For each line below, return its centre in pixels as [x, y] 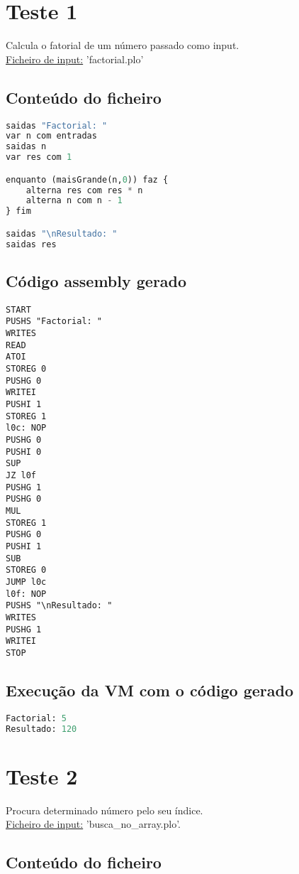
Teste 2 [42, 776]
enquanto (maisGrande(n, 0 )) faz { [87, 179]
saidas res [31, 244]
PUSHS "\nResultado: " [59, 606]
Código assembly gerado [96, 280]
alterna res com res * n [84, 190]
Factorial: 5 [36, 718]
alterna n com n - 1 [74, 201]
